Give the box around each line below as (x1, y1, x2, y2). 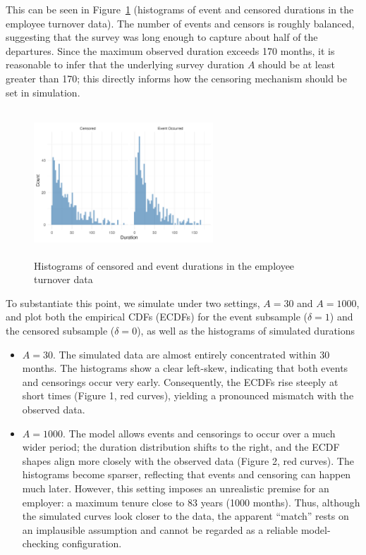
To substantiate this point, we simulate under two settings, (6, 295, 260, 310)
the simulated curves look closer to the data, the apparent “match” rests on (22, 509, 349, 523)
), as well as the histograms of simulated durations (137, 323, 355, 337)
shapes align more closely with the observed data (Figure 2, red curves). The (22, 453, 354, 468)
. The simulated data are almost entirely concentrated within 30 (52, 347, 330, 361)
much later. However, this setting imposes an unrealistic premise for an (22, 480, 329, 495)
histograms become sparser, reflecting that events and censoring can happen (22, 467, 351, 482)
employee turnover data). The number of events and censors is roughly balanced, (6, 15, 355, 30)
